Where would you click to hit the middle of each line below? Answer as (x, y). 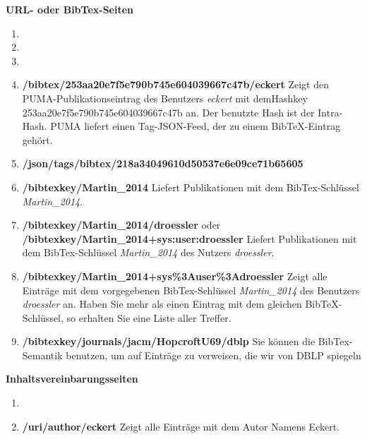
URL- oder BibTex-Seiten (70, 9)
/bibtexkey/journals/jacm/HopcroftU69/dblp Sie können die (169, 341)
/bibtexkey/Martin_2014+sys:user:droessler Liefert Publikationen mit (189, 238)
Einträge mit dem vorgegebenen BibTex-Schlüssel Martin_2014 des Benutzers (191, 290)
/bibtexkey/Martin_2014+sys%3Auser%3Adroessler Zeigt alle (175, 276)
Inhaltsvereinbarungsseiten (72, 379)
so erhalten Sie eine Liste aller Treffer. (149, 317)
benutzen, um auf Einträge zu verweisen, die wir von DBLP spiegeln (213, 355)
